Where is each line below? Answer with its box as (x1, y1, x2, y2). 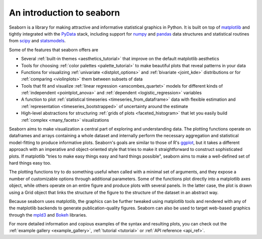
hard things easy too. (9, 160, 51, 165)
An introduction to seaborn (9, 7, 120, 18)
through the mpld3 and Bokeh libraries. (9, 212, 87, 218)
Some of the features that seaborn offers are (9, 47, 98, 53)
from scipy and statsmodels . (9, 38, 66, 44)
